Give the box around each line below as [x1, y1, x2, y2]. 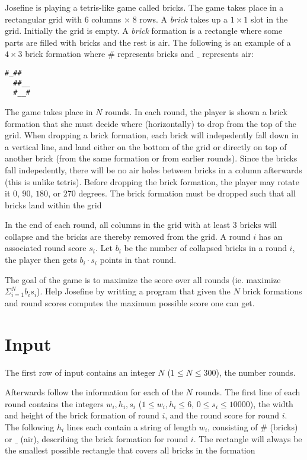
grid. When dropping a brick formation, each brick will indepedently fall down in [5, 129, 299, 141]
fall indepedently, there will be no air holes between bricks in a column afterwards [5, 163, 302, 176]
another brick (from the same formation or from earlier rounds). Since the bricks [5, 152, 298, 164]
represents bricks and [117, 47, 194, 60]
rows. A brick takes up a [139, 12, 228, 25]
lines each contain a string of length [66, 420, 197, 433]
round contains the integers [5, 397, 104, 410]
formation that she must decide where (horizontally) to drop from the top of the [5, 117, 296, 129]
